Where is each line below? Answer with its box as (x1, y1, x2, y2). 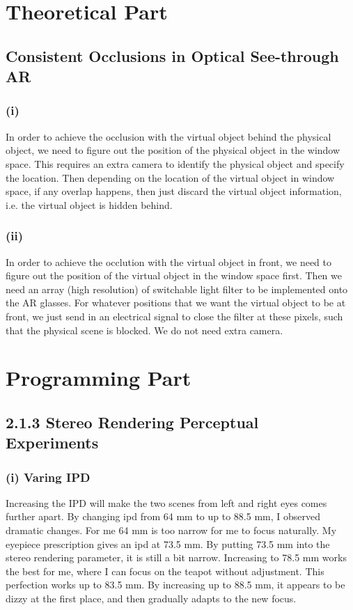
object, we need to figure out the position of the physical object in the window (6, 143, 340, 157)
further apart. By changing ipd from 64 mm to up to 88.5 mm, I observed (6, 509, 320, 524)
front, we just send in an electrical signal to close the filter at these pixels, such (6, 308, 343, 323)
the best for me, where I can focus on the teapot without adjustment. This (6, 563, 324, 578)
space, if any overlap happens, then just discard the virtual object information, (6, 184, 342, 198)
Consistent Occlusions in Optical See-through (6, 45, 339, 66)
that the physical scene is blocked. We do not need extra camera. (6, 322, 283, 337)
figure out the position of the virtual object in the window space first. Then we (6, 268, 342, 283)
